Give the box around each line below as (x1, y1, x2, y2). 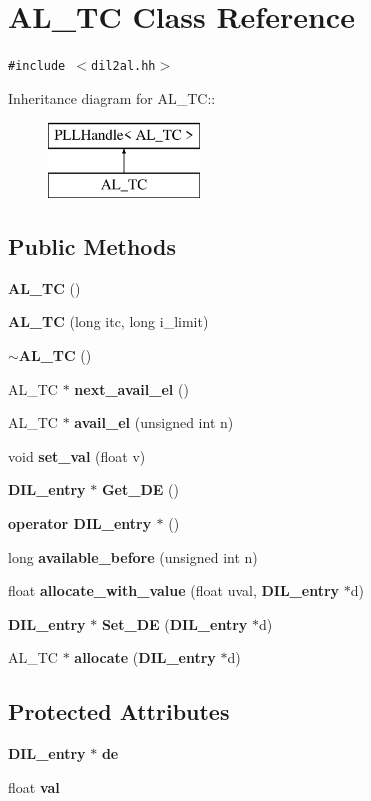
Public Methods (8, 230, 177, 261)
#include (8, 59, 66, 74)
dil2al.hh (91, 59, 156, 74)
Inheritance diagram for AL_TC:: (8, 87, 216, 108)
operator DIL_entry (8, 512, 152, 533)
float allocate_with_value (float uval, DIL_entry (8, 580, 340, 601)
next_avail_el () (74, 378, 189, 399)
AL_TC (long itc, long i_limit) (8, 311, 209, 332)
